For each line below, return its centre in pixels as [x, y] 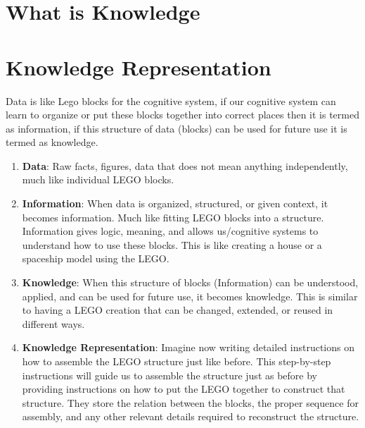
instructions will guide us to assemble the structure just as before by [169, 375]
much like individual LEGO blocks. [98, 179]
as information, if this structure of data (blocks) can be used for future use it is [177, 128]
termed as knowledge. [52, 142]
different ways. [53, 323]
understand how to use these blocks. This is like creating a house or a [172, 244]
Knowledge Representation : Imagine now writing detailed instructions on [188, 347]
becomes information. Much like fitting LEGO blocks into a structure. [173, 217]
